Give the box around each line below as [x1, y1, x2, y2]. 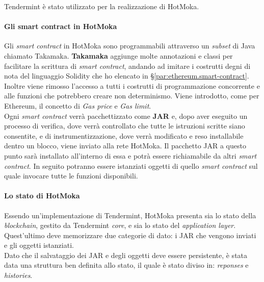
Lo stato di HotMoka [4, 190, 80, 201]
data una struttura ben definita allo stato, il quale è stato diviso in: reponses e [4, 260, 249, 270]
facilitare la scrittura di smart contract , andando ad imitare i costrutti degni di [4, 60, 251, 71]
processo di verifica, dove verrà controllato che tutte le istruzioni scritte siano [4, 120, 245, 131]
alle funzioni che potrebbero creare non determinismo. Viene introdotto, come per [4, 90, 259, 101]
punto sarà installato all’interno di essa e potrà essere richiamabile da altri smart [4, 150, 257, 161]
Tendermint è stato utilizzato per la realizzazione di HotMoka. [4, 1, 199, 11]
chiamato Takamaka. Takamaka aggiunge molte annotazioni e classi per [4, 50, 233, 61]
